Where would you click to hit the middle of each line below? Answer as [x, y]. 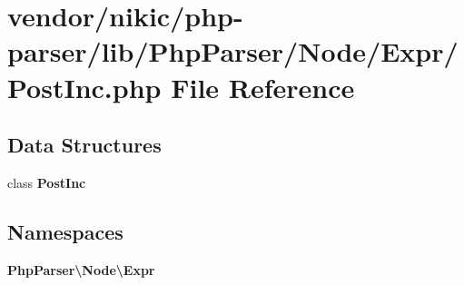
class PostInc [47, 182]
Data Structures [84, 145]
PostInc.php [84, 87]
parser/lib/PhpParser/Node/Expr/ [233, 51]
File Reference [263, 87]
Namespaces [65, 231]
